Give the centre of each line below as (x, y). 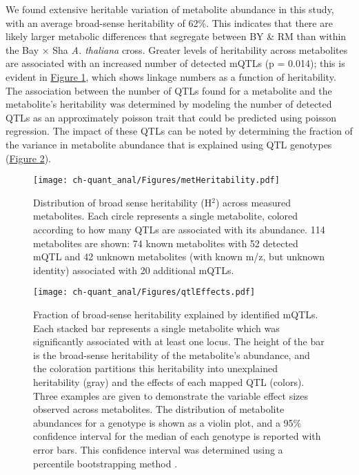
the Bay (22, 49)
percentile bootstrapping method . (105, 463)
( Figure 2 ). (28, 158)
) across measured (253, 202)
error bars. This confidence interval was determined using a (158, 449)
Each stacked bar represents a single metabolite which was (156, 328)
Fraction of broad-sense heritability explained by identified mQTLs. (176, 314)
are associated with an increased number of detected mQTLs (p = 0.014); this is (175, 63)
